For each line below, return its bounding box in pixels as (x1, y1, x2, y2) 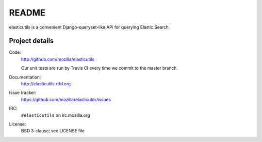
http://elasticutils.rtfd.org (21, 81, 71, 87)
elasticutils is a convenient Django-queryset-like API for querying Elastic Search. (9, 24, 170, 30)
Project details (9, 37, 54, 45)
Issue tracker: (9, 90, 36, 95)
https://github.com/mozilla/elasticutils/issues (21, 96, 111, 102)
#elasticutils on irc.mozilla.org (21, 112, 90, 118)
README (9, 7, 46, 18)
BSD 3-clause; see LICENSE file (21, 128, 85, 134)
